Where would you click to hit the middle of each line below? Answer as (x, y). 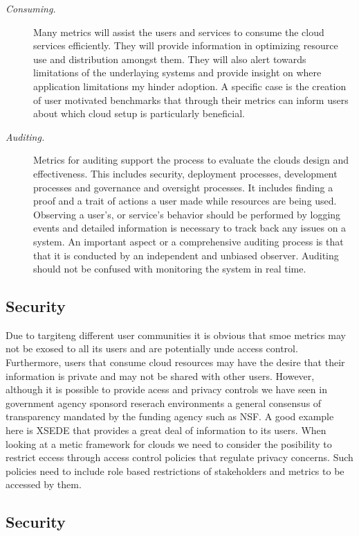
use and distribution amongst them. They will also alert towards (170, 59)
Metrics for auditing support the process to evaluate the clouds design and (191, 160)
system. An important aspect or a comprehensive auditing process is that (188, 241)
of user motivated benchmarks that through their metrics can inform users (191, 100)
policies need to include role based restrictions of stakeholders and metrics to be (175, 470)
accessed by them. (44, 484)
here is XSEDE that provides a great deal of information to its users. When (166, 430)
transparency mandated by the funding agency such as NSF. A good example (170, 416)
